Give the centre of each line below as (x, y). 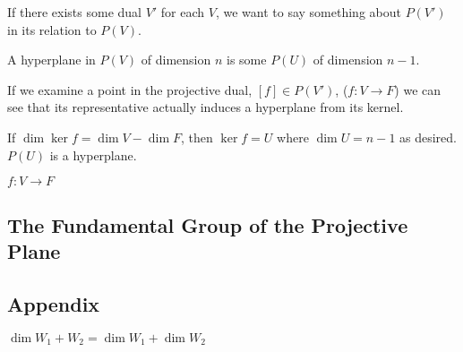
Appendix (54, 303)
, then (197, 137)
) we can (418, 89)
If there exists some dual (74, 12)
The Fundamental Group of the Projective (208, 224)
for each (183, 12)
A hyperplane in (51, 60)
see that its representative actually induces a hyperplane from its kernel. (206, 107)
